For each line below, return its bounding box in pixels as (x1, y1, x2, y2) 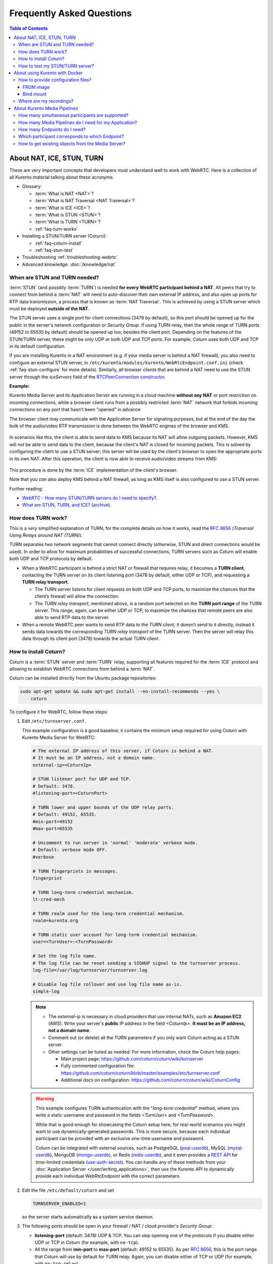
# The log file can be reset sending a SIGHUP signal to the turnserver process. (32, 960, 241, 966)
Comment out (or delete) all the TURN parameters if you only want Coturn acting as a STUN (48, 1034, 240, 1041)
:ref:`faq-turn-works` (34, 225, 78, 232)
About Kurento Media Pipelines (14, 105, 78, 111)
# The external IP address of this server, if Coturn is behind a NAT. (32, 748, 214, 753)
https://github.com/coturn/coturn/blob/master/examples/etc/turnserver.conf (61, 1070, 220, 1076)
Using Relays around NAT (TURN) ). (9, 532, 83, 538)
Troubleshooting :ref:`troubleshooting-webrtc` (22, 254, 118, 260)
